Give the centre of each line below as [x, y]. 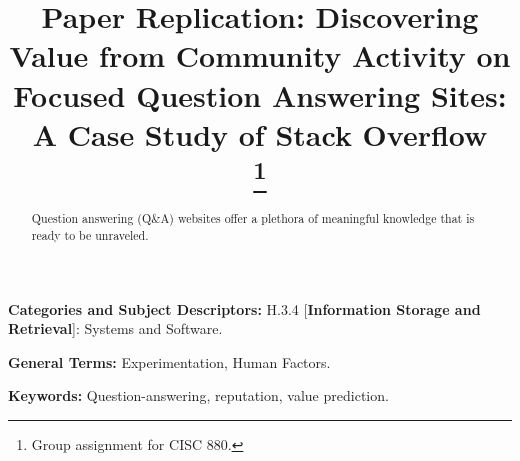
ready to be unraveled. [90, 235]
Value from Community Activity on [260, 55]
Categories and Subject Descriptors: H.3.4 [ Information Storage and [244, 308]
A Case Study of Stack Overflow [260, 133]
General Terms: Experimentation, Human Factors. [169, 361]
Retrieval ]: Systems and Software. [115, 328]
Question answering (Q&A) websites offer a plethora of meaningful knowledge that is [253, 218]
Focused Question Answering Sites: [260, 94]
